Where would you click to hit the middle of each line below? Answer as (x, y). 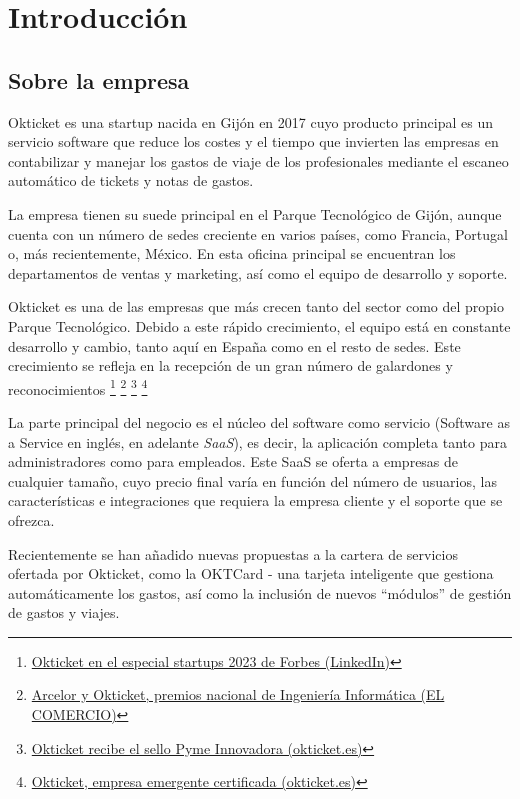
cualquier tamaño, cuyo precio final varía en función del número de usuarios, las (252, 480)
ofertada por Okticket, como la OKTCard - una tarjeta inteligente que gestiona (251, 573)
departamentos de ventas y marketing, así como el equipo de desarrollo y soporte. (258, 272)
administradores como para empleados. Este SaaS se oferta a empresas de (233, 461)
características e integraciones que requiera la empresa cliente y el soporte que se (255, 500)
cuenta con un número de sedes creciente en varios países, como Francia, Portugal (258, 233)
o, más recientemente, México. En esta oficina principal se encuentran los (232, 253)
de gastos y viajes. (64, 612)
